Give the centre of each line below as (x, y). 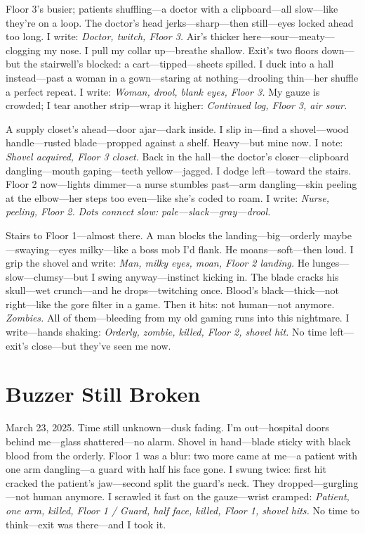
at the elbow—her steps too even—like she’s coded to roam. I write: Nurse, (168, 197)
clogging (23, 50)
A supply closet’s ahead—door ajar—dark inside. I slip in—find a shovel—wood (177, 128)
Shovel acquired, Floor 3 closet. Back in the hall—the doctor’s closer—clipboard (178, 156)
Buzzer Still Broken (103, 394)
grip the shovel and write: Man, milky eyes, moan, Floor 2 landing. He (158, 263)
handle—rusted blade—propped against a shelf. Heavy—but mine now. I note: (174, 142)
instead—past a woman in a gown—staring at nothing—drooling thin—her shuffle (182, 77)
